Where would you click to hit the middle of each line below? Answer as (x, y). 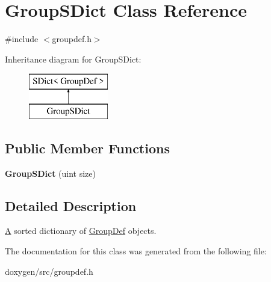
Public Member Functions (87, 148)
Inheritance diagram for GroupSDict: (73, 59)
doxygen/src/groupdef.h (49, 271)
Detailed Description (71, 205)
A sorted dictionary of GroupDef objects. (81, 231)
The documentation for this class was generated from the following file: (136, 251)
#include (22, 39)
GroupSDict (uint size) (50, 173)
